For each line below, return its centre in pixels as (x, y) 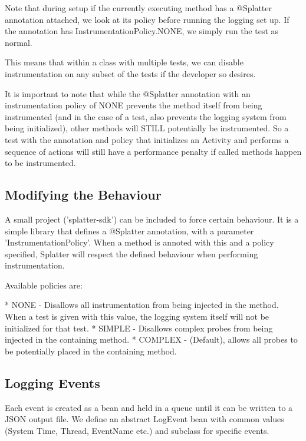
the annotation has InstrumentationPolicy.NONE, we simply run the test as (142, 31)
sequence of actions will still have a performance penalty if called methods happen (153, 151)
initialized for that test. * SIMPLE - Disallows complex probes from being (139, 328)
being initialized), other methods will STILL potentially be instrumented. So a (147, 128)
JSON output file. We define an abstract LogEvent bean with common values (144, 419)
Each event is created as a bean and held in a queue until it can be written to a (149, 407)
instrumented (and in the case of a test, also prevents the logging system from (146, 116)
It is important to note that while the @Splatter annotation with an (128, 93)
